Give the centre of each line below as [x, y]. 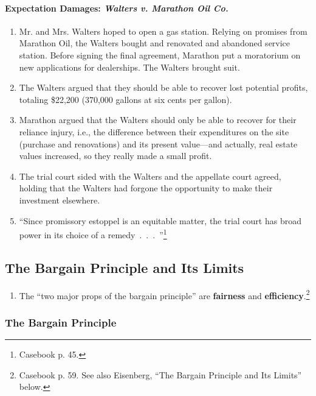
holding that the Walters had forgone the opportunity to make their [146, 188]
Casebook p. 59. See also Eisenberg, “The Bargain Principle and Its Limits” [160, 374]
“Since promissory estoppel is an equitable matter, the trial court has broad [160, 220]
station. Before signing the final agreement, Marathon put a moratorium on [160, 55]
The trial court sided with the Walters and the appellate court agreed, [150, 176]
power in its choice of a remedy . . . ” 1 [93, 234]
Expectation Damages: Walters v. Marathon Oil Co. [117, 8]
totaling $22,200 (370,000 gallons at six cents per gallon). [125, 99]
